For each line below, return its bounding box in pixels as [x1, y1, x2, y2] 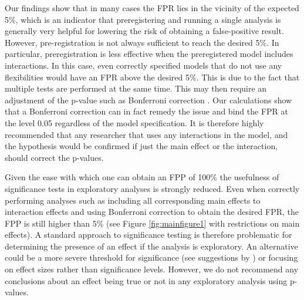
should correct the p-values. [5, 151, 104, 163]
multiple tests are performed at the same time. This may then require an [5, 82, 267, 95]
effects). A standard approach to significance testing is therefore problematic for [5, 228, 292, 241]
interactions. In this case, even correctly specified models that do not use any [5, 59, 282, 71]
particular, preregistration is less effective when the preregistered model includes [5, 48, 293, 60]
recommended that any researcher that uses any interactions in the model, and [5, 128, 288, 140]
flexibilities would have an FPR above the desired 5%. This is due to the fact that [5, 70, 300, 83]
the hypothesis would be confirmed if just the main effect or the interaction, [5, 140, 278, 152]
